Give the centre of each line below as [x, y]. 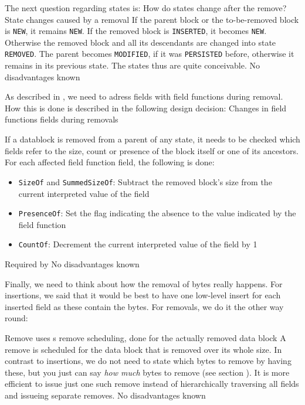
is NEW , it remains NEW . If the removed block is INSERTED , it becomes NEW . [136, 31]
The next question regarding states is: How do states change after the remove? [146, 8]
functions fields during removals [62, 119]
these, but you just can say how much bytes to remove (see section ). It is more [147, 372]
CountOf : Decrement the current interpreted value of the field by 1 [138, 244]
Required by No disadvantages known [72, 264]
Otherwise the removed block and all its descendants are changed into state [140, 42]
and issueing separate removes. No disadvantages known [105, 395]
